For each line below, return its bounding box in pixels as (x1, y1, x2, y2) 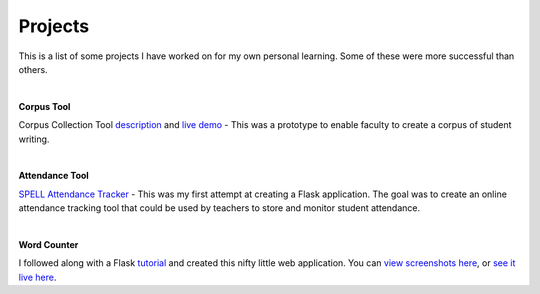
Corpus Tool (18, 100, 71, 112)
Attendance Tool (18, 170, 89, 182)
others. (18, 63, 49, 75)
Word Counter (18, 238, 79, 250)
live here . (18, 271, 57, 283)
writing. (18, 133, 50, 145)
